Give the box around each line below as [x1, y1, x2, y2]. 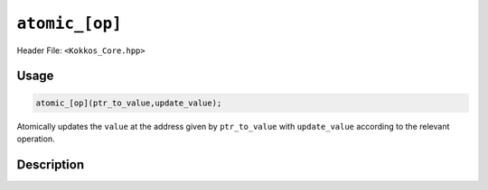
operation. [16, 133, 55, 144]
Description [16, 157, 85, 172]
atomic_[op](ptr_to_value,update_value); [35, 97, 222, 108]
